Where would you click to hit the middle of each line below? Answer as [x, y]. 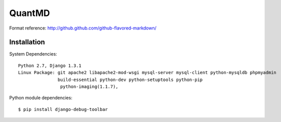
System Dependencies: [33, 54]
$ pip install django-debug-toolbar [63, 109]
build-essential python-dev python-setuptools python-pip [130, 79]
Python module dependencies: [41, 98]
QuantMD [29, 13]
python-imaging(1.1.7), [89, 87]
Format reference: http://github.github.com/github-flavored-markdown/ [83, 28]
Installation [27, 42]
